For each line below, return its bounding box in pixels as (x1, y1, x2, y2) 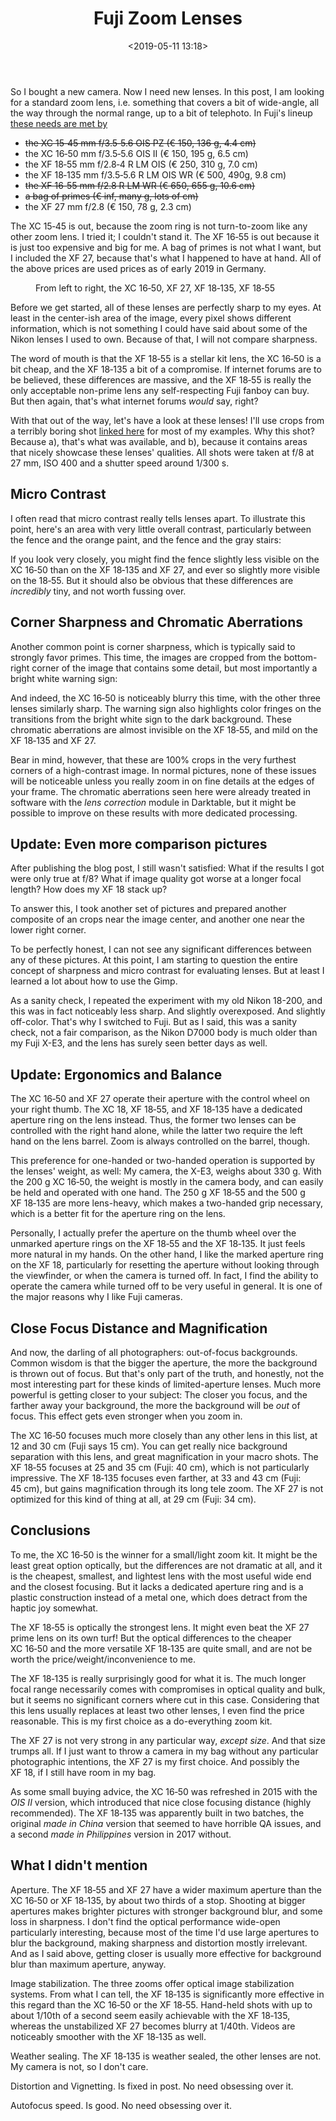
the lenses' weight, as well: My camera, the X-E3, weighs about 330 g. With (10, 1165, 322, 1177)
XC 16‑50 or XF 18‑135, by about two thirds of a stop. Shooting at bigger (10, 1894, 306, 1906)
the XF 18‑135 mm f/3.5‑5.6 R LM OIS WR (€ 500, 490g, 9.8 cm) (24, 168, 287, 181)
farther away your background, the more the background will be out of (10, 1400, 301, 1411)
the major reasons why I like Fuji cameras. (10, 1291, 183, 1303)
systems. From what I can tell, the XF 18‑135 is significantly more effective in (10, 1988, 325, 2000)
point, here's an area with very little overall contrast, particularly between (10, 523, 312, 535)
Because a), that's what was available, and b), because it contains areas (10, 435, 308, 447)
